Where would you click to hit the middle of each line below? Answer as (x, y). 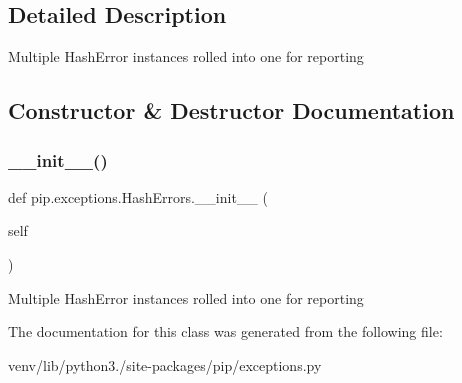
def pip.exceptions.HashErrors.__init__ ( (138, 196)
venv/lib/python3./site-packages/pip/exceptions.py (165, 364)
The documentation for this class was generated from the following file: (225, 331)
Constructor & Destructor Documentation (231, 110)
